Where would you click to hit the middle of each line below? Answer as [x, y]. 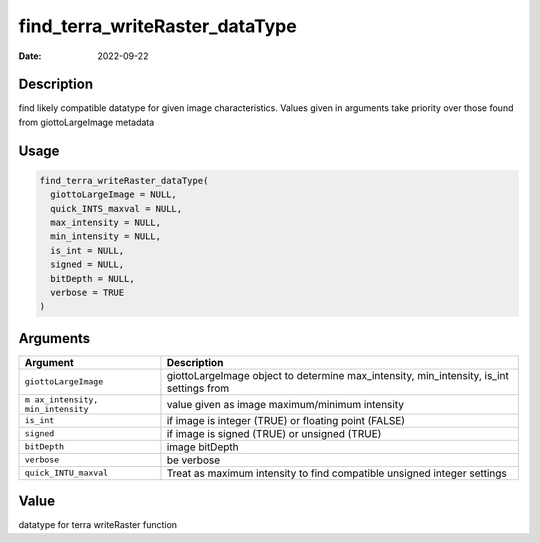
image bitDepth [202, 447]
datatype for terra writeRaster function [98, 525]
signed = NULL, [87, 264]
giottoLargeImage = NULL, [113, 194]
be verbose [193, 460]
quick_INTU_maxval [66, 473]
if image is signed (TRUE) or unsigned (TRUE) [274, 433]
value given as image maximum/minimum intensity [285, 404]
